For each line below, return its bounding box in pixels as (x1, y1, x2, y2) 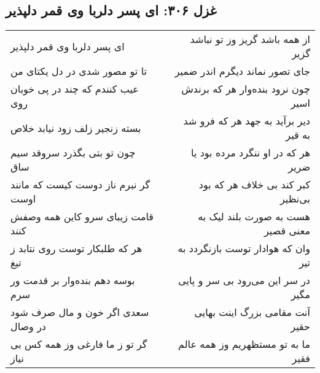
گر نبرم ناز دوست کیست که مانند (10, 177, 150, 192)
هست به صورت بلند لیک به (198, 209, 310, 224)
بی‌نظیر (279, 191, 310, 206)
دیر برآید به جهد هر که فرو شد (183, 113, 310, 128)
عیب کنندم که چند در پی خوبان (10, 82, 139, 96)
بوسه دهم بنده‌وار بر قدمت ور (10, 273, 135, 288)
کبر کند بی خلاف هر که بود (198, 177, 310, 192)
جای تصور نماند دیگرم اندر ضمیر (174, 64, 310, 79)
